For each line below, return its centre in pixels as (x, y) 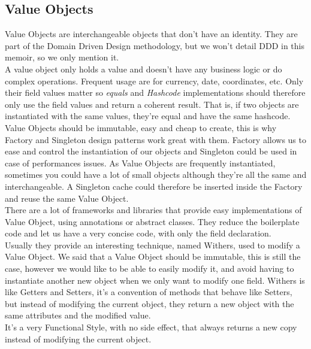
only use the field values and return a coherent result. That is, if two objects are (152, 104)
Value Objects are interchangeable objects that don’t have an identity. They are (151, 34)
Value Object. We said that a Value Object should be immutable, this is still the (153, 257)
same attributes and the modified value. (78, 315)
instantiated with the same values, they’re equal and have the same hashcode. (148, 116)
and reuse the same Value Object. (67, 198)
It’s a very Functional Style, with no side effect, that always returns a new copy (151, 327)
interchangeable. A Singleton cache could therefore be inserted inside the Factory (154, 186)
